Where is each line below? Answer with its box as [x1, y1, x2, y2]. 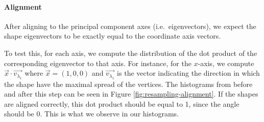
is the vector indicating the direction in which [117, 68, 260, 78]
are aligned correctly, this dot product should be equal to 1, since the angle [4, 98, 239, 109]
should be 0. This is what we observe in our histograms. [4, 108, 179, 119]
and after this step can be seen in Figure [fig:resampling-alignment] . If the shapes [4, 88, 258, 99]
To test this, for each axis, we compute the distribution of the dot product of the [4, 47, 257, 58]
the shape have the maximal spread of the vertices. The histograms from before [4, 78, 253, 89]
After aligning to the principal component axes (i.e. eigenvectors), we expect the [4, 20, 256, 31]
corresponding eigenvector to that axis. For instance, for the [4, 57, 191, 68]
